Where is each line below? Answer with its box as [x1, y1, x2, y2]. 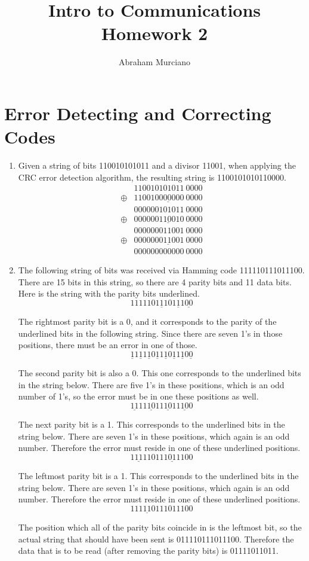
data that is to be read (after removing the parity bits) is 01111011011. [18, 544, 279, 557]
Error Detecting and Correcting [4, 100, 271, 125]
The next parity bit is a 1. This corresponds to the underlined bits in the [18, 418, 285, 431]
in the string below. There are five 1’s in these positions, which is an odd [18, 378, 285, 391]
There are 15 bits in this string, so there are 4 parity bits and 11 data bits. [18, 275, 292, 288]
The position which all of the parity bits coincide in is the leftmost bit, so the [18, 521, 302, 533]
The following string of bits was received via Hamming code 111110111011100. [18, 264, 305, 276]
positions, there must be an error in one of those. [18, 339, 197, 351]
